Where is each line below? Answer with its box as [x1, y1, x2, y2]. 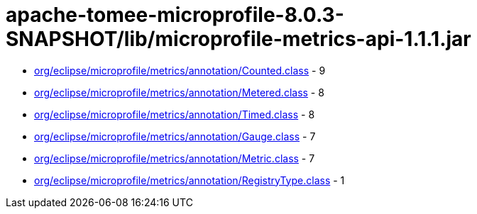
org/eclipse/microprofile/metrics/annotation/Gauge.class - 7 [34, 130, 316, 142]
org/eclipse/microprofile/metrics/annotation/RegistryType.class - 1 [34, 174, 345, 186]
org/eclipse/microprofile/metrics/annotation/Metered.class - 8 [34, 86, 324, 98]
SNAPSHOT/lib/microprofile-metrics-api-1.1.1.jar [6, 27, 471, 51]
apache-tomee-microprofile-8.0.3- [6, 3, 344, 27]
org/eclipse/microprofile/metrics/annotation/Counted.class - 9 [34, 64, 326, 77]
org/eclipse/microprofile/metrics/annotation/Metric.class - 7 [34, 152, 315, 164]
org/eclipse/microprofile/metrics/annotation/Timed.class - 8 [34, 108, 315, 120]
